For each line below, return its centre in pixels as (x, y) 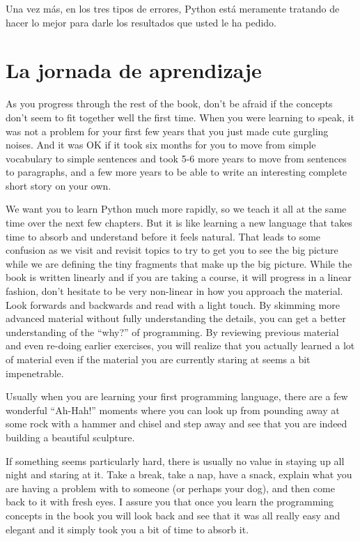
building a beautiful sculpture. (70, 437)
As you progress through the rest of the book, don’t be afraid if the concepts (169, 104)
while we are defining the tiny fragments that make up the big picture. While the (179, 263)
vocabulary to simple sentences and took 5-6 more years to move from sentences (176, 158)
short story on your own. (58, 185)
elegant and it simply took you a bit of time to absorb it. (127, 529)
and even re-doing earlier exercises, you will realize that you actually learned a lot (180, 345)
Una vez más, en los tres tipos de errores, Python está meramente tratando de (173, 8)
